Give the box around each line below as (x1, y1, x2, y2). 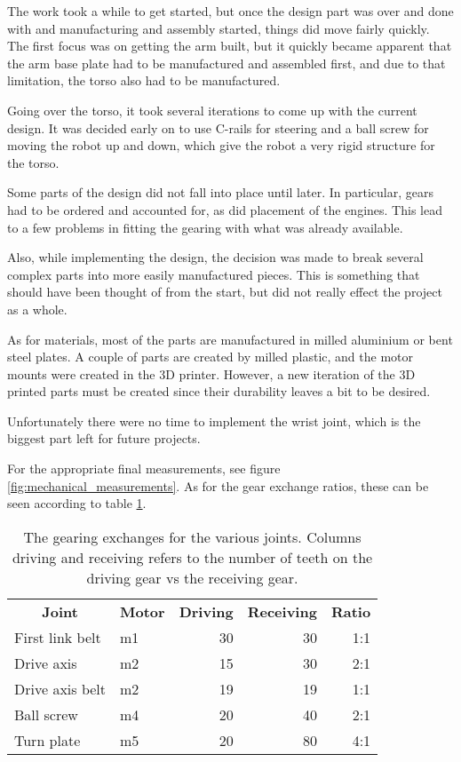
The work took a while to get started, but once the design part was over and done (7, 2, 454, 20)
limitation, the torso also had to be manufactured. (7, 71, 281, 90)
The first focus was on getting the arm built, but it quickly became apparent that (7, 36, 452, 55)
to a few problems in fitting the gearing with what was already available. (7, 218, 403, 236)
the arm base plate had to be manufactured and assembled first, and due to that (7, 53, 446, 72)
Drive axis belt (14, 678, 107, 699)
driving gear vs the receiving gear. (86, 567, 298, 588)
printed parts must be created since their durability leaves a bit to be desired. (7, 382, 431, 401)
